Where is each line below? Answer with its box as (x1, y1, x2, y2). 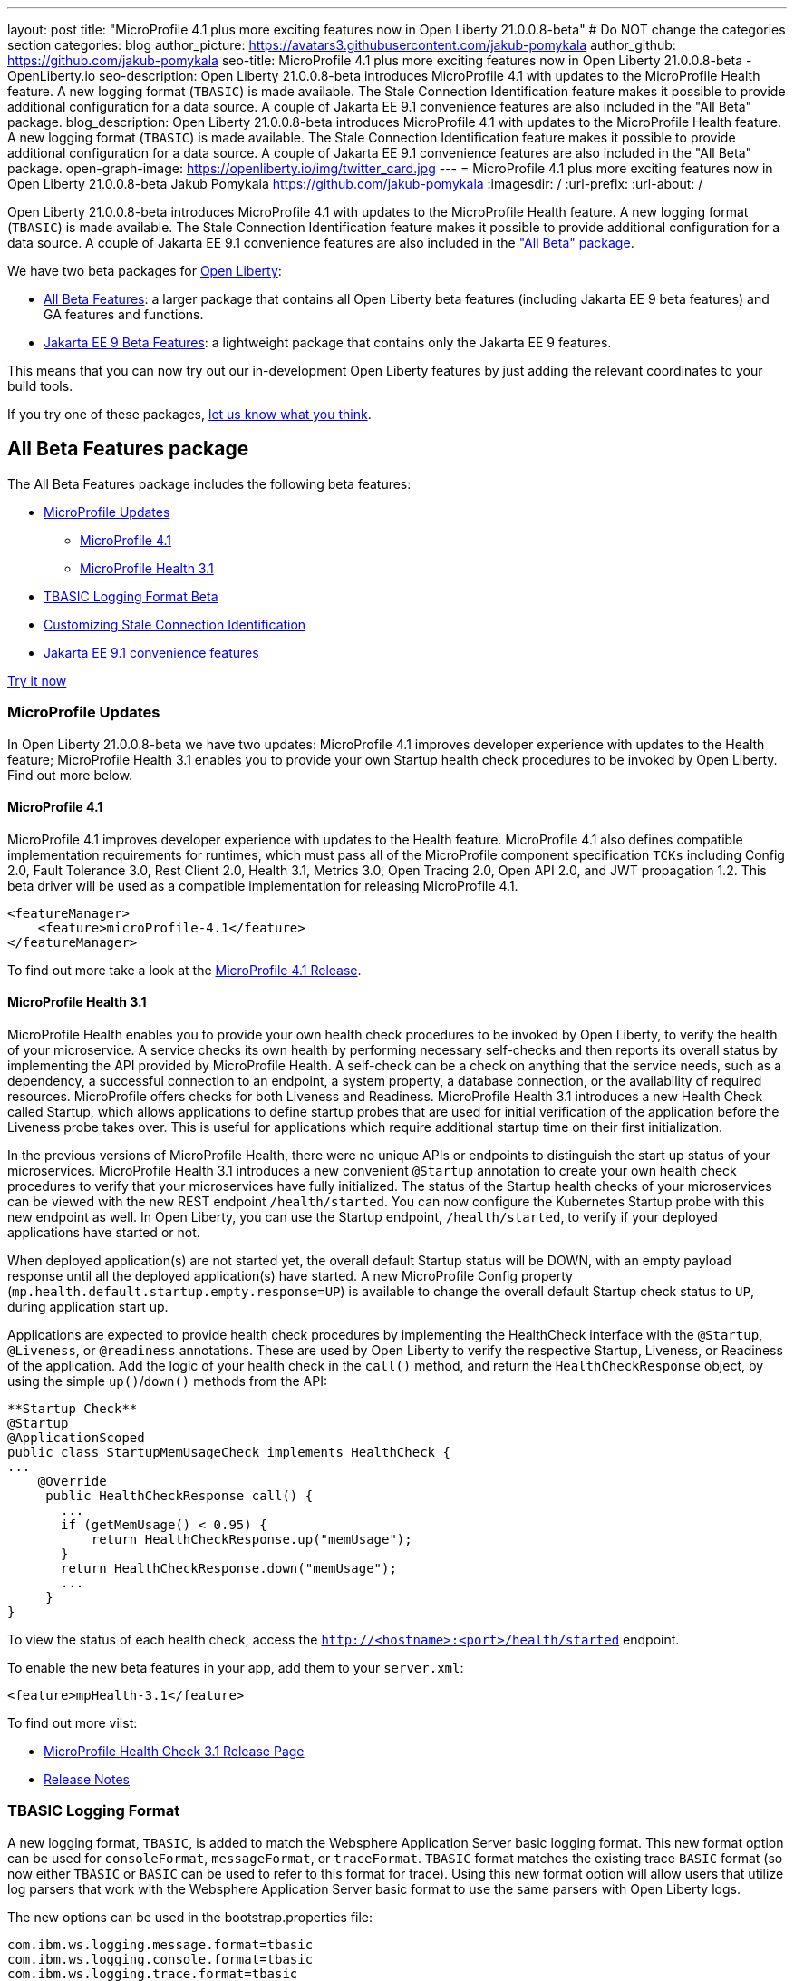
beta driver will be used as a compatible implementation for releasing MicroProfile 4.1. (7, 877, 518, 893)
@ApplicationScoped (7, 1430, 145, 1446)
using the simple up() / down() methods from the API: (7, 1373, 327, 1390)
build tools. (7, 378, 73, 394)
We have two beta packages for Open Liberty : (7, 263, 282, 278)
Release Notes (44, 1771, 130, 1788)
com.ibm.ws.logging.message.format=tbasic (7, 1937, 314, 1952)
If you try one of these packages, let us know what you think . (7, 406, 372, 422)
